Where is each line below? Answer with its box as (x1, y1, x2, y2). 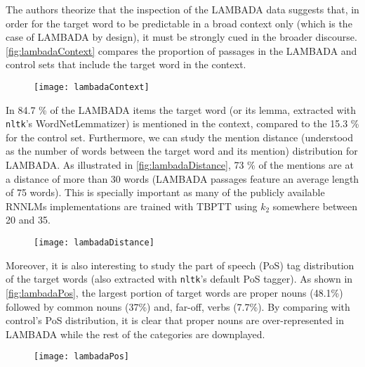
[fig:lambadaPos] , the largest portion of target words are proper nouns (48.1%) (6, 285, 343, 300)
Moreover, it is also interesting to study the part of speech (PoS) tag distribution (6, 257, 354, 272)
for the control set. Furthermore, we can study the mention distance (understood (6, 129, 354, 144)
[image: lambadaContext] (34, 82, 150, 92)
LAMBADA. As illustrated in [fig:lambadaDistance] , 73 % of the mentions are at (6, 157, 354, 172)
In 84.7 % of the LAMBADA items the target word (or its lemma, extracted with (6, 102, 357, 117)
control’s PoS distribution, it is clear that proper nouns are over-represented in (6, 313, 345, 328)
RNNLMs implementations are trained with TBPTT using (6, 198, 258, 213)
